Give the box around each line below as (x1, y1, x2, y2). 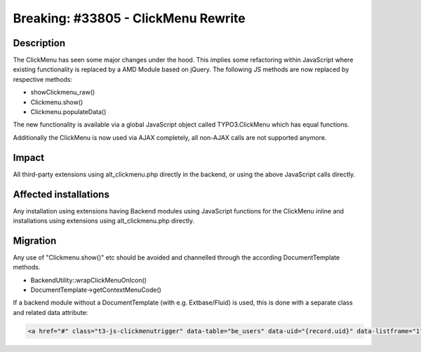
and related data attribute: (13, 308, 88, 316)
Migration (13, 234, 57, 246)
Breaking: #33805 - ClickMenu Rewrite (13, 10, 246, 26)
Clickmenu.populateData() (30, 108, 107, 116)
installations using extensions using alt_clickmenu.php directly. (13, 217, 195, 225)
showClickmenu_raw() (30, 88, 95, 97)
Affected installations (13, 188, 110, 200)
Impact (13, 151, 45, 164)
